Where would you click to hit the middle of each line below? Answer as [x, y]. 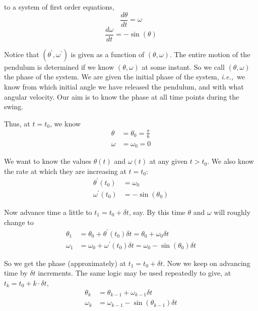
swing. [14, 106]
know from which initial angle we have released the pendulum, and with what [124, 86]
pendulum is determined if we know [59, 66]
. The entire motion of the [210, 54]
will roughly [232, 212]
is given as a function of [108, 54]
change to [19, 222]
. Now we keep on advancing [207, 263]
